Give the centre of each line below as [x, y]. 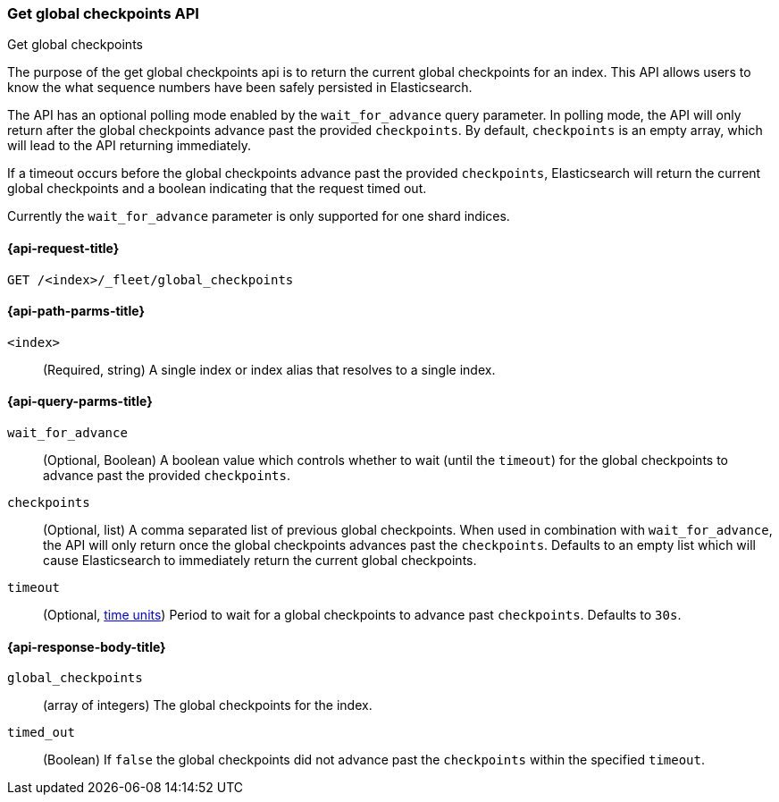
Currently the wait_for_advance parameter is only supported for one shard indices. [259, 216]
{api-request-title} [63, 248]
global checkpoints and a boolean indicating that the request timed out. [217, 189]
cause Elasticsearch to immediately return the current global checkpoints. [260, 561]
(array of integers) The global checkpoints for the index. [208, 705]
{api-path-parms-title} [76, 311]
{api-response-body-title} [87, 646]
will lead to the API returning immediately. [129, 146]
